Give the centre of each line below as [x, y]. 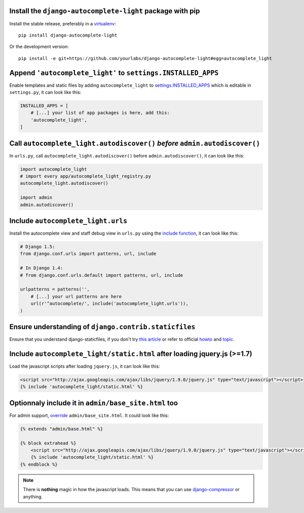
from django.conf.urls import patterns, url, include [88, 254]
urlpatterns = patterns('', [55, 289]
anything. [33, 496]
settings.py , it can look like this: [45, 92]
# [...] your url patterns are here [76, 296]
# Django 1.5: [37, 247]
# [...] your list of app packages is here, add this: [100, 113]
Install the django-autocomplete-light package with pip [105, 11]
